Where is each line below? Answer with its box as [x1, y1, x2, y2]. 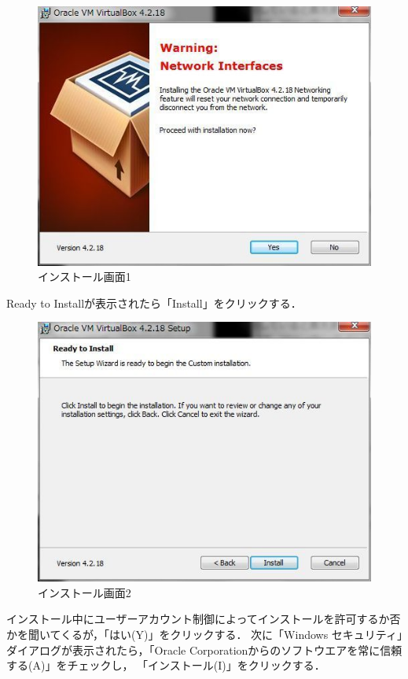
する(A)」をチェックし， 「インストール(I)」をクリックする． [6, 657, 325, 673]
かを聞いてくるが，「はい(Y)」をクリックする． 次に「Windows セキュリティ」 [6, 625, 402, 642]
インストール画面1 [38, 268, 131, 285]
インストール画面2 [38, 584, 131, 600]
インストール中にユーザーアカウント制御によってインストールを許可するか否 [6, 611, 401, 627]
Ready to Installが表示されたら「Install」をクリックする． [6, 294, 302, 311]
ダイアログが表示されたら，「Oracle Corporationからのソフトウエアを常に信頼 [6, 641, 402, 658]
